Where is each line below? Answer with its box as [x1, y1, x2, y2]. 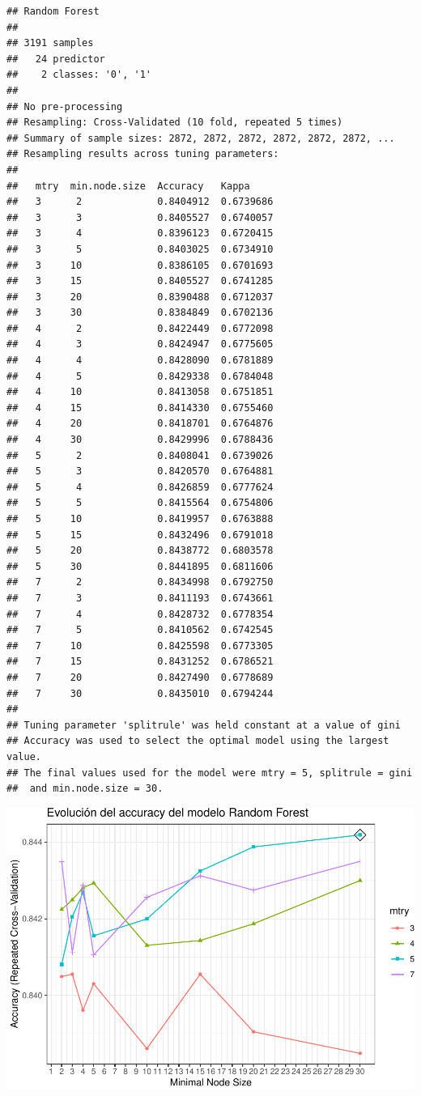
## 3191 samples [6, 37, 94, 49]
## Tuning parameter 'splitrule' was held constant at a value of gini [6, 719, 401, 731]
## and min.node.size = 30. [6, 783, 164, 795]
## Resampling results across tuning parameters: [6, 148, 279, 160]
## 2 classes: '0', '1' [6, 69, 151, 81]
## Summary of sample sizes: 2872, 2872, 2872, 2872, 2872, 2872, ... [6, 132, 395, 144]
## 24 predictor [6, 53, 105, 65]
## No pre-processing [6, 100, 123, 113]
